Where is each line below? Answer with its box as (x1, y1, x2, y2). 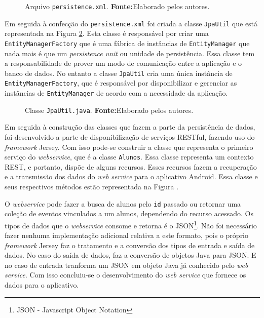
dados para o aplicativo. (5, 280, 79, 290)
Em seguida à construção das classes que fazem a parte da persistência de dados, (5, 122, 255, 132)
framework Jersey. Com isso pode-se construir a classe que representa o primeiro (5, 141, 253, 152)
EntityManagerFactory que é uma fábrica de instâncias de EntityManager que (5, 37, 250, 48)
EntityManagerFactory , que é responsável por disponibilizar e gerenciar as (5, 77, 237, 88)
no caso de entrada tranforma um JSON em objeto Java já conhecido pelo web (5, 259, 248, 270)
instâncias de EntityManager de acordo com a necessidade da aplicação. (5, 88, 228, 98)
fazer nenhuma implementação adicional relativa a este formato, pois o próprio (5, 230, 249, 241)
